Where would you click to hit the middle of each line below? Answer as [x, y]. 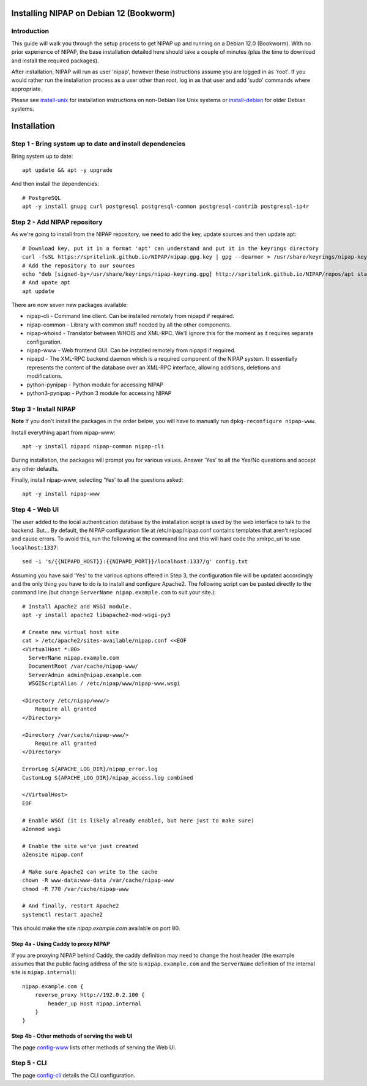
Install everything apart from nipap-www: [63, 432]
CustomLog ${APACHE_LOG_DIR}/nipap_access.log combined [108, 778]
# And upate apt [46, 283]
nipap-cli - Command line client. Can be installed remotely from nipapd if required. [131, 316]
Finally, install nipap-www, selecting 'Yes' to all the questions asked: [97, 480]
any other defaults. [35, 468]
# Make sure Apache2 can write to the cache [90, 872]
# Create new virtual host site [71, 632]
